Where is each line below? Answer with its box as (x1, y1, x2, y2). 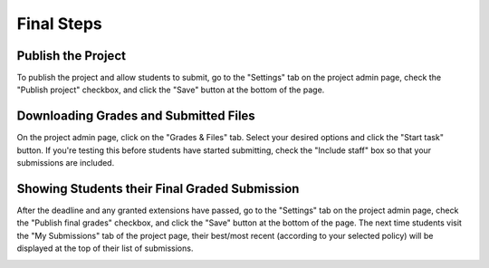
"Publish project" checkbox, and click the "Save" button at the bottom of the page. (16, 84, 325, 95)
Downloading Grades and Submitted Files (16, 109, 255, 124)
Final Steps (16, 14, 103, 33)
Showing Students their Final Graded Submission (16, 181, 300, 196)
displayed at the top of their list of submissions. (16, 243, 194, 254)
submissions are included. (16, 158, 115, 168)
